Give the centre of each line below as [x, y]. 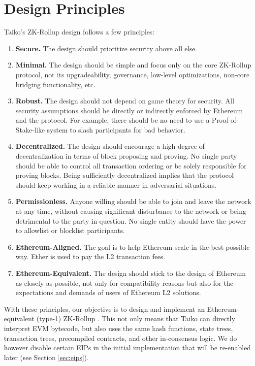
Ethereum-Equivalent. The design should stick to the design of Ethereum [131, 273]
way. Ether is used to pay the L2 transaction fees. [90, 256]
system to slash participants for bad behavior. [116, 129]
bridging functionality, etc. [55, 84]
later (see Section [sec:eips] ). [47, 357]
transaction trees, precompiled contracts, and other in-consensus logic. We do [121, 338]
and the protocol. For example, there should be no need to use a [112, 120]
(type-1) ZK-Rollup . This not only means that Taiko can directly [136, 318]
